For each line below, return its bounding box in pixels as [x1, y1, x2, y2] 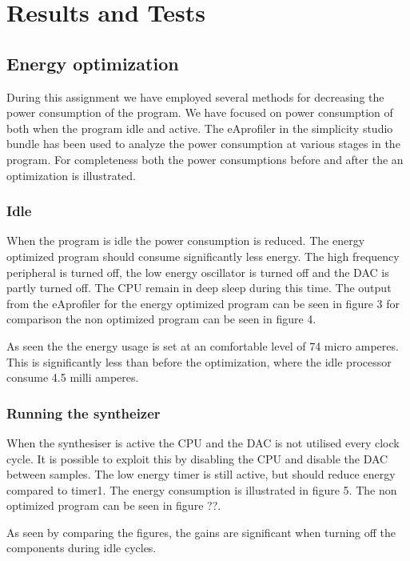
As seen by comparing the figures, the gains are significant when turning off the [6, 523, 396, 540]
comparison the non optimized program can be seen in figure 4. [6, 311, 316, 327]
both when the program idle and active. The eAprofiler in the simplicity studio [6, 119, 393, 136]
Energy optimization [6, 50, 179, 75]
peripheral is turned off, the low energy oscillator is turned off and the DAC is [6, 263, 389, 280]
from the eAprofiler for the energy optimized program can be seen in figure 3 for [6, 295, 400, 311]
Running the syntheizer [6, 403, 161, 423]
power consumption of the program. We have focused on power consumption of [6, 104, 393, 121]
